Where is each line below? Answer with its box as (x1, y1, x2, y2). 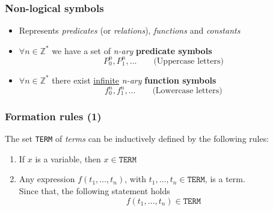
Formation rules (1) (5, 108, 102, 123)
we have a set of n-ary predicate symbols (52, 44, 212, 57)
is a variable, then (35, 152, 101, 165)
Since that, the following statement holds (19, 185, 170, 197)
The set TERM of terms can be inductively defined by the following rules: (5, 132, 269, 145)
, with (124, 173, 147, 185)
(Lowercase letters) (152, 87, 222, 95)
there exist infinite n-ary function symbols (52, 73, 216, 86)
